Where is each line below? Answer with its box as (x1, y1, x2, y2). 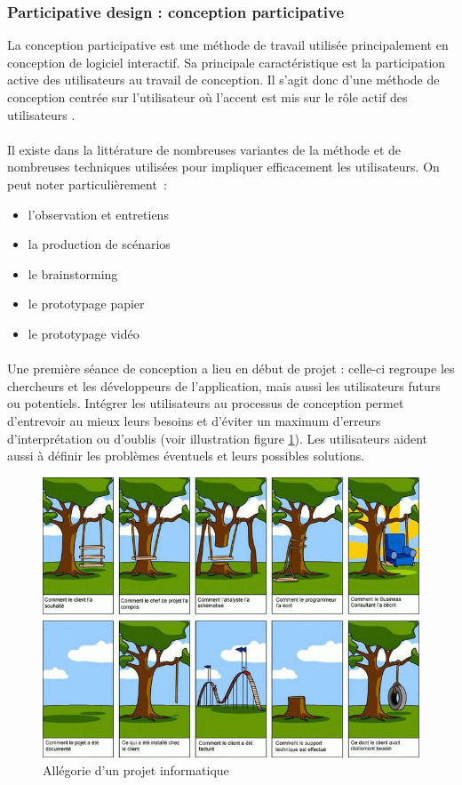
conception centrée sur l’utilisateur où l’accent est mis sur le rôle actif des (7, 88, 408, 106)
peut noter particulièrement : (7, 174, 167, 193)
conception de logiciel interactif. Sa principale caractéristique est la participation (7, 52, 446, 71)
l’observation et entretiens (28, 204, 169, 223)
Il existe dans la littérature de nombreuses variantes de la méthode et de (7, 140, 402, 158)
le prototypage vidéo (28, 324, 139, 342)
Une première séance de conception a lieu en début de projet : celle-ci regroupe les (7, 359, 455, 378)
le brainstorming (28, 264, 118, 283)
